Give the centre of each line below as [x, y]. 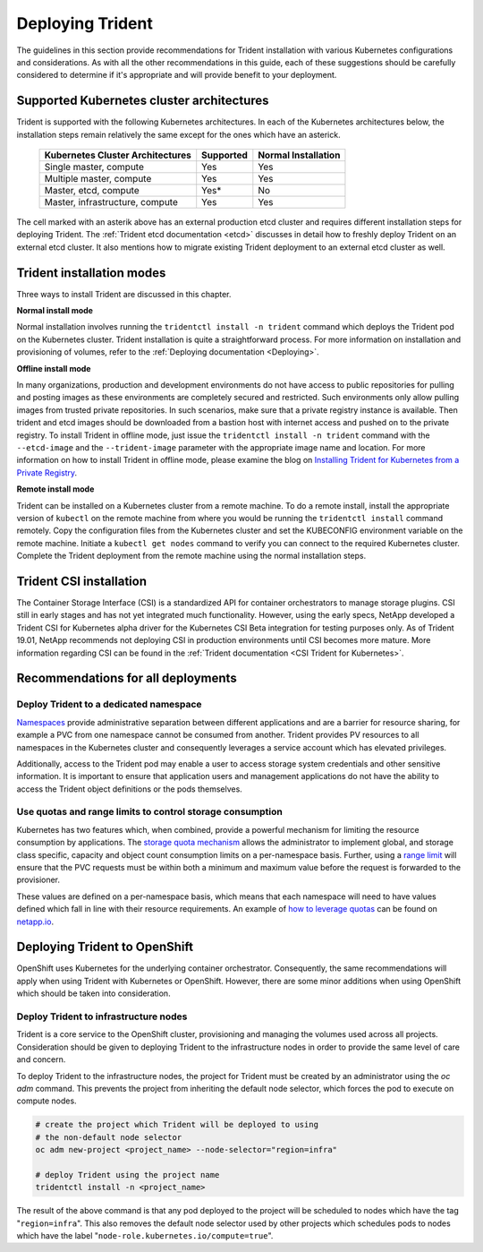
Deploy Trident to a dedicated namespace [109, 705]
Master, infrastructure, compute [111, 202]
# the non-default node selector [109, 1137]
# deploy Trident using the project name [127, 1175]
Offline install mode [54, 368]
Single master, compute [94, 167]
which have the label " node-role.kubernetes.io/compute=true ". [145, 1236]
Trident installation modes [91, 273]
